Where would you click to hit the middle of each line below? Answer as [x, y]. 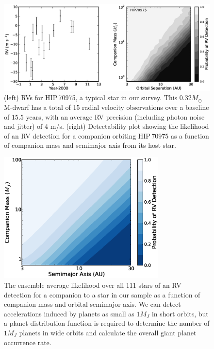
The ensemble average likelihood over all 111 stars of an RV [93, 285]
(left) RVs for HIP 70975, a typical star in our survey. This [91, 97]
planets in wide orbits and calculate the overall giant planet [108, 332]
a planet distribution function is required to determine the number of [107, 323]
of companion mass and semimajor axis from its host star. [90, 145]
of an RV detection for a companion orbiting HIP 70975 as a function [107, 135]
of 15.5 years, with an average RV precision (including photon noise [104, 116]
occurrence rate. [28, 342]
